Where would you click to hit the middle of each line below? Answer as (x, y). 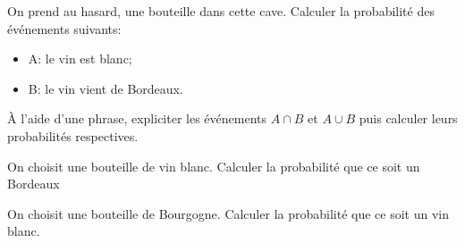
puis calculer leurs (408, 118)
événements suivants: (64, 28)
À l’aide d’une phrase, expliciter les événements (137, 118)
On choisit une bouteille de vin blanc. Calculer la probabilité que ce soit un (214, 166)
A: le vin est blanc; (80, 59)
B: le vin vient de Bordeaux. (106, 88)
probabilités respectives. (73, 135)
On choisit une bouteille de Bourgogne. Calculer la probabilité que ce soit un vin (228, 213)
